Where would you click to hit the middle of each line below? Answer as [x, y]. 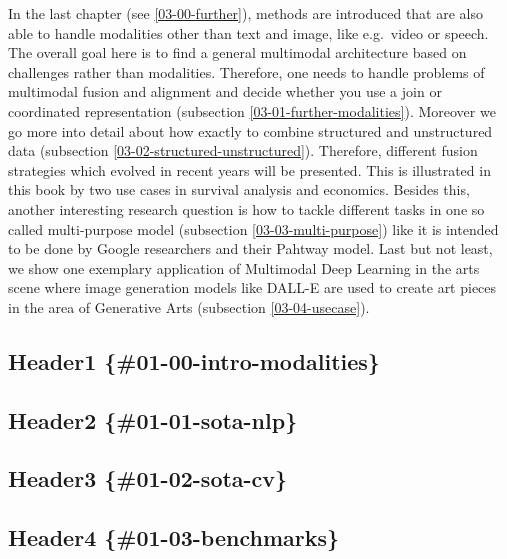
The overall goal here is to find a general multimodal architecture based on [237, 52]
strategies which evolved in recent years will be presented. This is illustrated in [249, 169]
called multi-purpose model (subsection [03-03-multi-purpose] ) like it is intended [253, 228]
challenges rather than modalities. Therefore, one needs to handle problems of [246, 71]
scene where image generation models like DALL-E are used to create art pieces [252, 287]
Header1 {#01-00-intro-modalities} [194, 360]
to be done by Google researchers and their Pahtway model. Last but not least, [250, 248]
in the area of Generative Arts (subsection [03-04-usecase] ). [189, 306]
